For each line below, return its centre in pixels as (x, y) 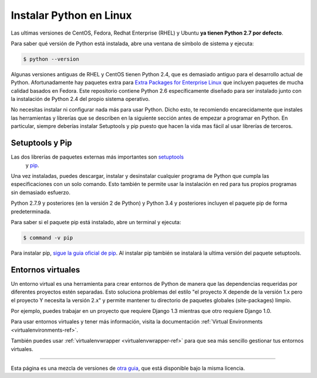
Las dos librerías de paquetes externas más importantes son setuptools (97, 157)
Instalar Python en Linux (71, 15)
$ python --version (51, 59)
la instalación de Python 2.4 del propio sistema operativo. (80, 99)
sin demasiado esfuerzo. (41, 192)
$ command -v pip (48, 237)
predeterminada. (31, 211)
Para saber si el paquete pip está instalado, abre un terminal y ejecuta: (96, 222)
